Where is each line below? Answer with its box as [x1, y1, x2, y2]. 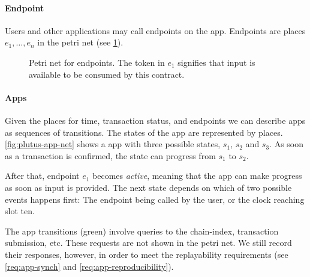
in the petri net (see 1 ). [37, 36, 124, 48]
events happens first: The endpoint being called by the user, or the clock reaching [5, 193, 305, 205]
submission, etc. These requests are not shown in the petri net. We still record [5, 236, 292, 249]
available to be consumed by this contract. [29, 68, 185, 80]
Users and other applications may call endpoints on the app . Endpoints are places [5, 24, 306, 36]
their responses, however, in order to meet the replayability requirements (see [5, 248, 288, 260]
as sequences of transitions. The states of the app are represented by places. [5, 126, 283, 138]
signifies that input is [177, 56, 255, 68]
